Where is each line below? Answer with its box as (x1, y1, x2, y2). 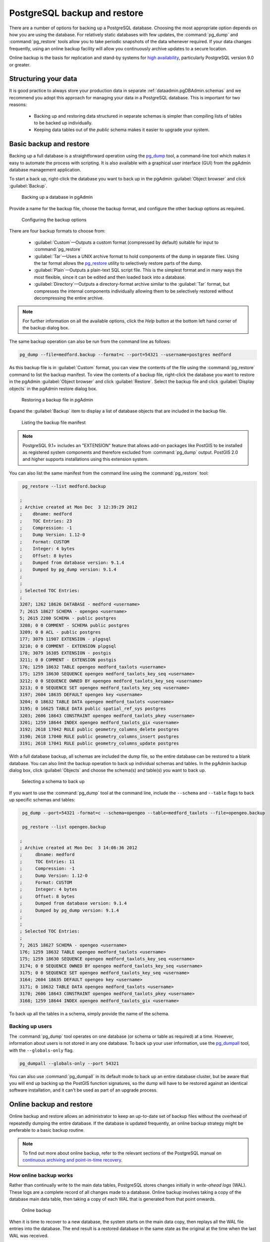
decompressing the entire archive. (34, 295, 104, 301)
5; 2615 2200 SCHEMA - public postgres (19, 616, 116, 621)
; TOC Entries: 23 (19, 518, 72, 524)
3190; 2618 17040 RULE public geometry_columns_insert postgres (19, 733, 179, 739)
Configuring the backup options (21, 217, 87, 223)
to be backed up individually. (34, 120, 93, 126)
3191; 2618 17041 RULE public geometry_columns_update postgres (19, 741, 179, 746)
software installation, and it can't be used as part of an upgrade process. (9, 1087, 158, 1093)
